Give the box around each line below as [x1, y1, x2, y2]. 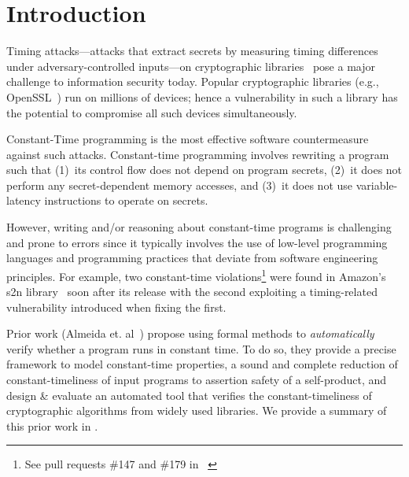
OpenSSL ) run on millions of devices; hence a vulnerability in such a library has [6, 88, 398, 105]
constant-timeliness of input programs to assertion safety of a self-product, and [6, 372, 386, 388]
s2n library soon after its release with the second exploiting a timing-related [6, 283, 378, 300]
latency [6, 192, 41, 209]
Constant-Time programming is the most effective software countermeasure [6, 131, 369, 147]
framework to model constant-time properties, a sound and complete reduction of [6, 356, 398, 372]
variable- [356, 176, 398, 193]
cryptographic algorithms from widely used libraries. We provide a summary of [6, 402, 387, 419]
